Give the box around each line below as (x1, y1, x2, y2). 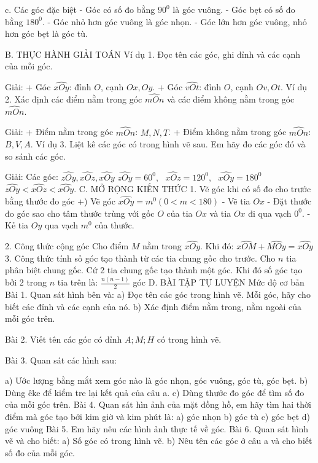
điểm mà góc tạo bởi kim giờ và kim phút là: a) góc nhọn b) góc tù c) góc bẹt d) (5, 410, 310, 422)
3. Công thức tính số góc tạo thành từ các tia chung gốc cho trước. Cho (5, 251, 276, 264)
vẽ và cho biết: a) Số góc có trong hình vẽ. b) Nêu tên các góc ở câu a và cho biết (5, 434, 312, 447)
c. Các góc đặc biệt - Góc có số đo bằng (5, 3, 155, 15)
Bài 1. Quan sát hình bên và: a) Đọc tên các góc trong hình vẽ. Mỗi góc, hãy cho (5, 288, 311, 301)
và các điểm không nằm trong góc (166, 93, 295, 105)
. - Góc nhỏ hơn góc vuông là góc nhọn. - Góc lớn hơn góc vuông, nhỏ (42, 15, 307, 28)
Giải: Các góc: (5, 170, 58, 183)
